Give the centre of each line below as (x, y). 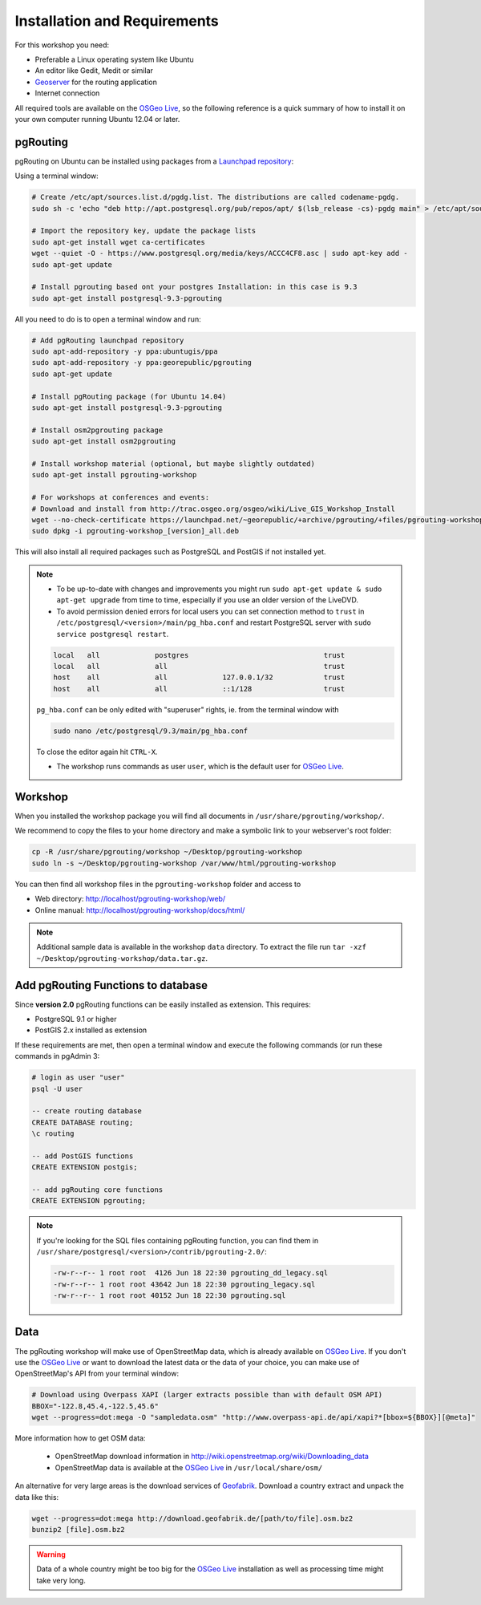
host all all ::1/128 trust (199, 689)
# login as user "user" (79, 1078)
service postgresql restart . (113, 634)
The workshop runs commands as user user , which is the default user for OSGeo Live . (200, 767)
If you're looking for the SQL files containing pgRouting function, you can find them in (178, 1240)
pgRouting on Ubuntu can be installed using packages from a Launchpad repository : (154, 161)
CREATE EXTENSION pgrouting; (89, 1201)
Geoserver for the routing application (96, 82)
